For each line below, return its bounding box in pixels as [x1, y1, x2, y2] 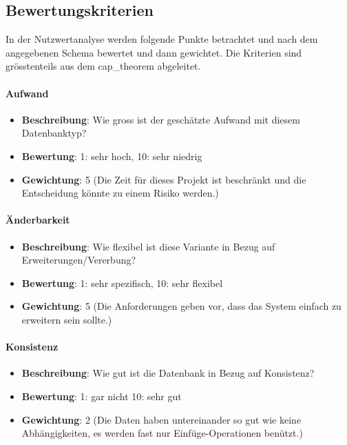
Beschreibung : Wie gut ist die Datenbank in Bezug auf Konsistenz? [21, 366, 315, 380]
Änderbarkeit [6, 212, 70, 227]
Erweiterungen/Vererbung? [21, 253, 136, 267]
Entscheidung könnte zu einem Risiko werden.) [21, 186, 219, 200]
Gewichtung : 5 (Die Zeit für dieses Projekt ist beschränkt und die [21, 172, 306, 186]
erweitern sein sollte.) [21, 312, 112, 326]
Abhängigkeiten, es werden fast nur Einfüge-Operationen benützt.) [21, 426, 303, 440]
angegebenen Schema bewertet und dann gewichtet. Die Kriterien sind [6, 45, 302, 59]
